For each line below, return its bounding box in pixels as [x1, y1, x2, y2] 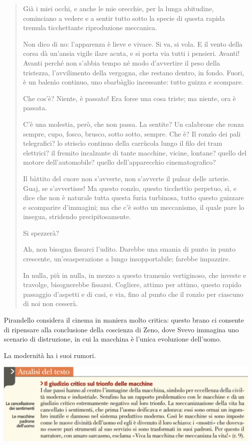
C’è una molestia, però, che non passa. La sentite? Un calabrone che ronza [23, 119, 244, 129]
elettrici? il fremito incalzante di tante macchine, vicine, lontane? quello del [23, 147, 247, 157]
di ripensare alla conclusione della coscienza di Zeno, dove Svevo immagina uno [4, 324, 239, 334]
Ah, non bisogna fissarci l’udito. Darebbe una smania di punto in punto [23, 244, 236, 254]
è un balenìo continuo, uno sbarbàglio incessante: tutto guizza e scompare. [23, 77, 244, 87]
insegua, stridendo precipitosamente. [23, 211, 131, 222]
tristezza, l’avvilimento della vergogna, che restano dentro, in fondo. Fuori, [23, 67, 244, 77]
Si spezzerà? [23, 227, 59, 238]
